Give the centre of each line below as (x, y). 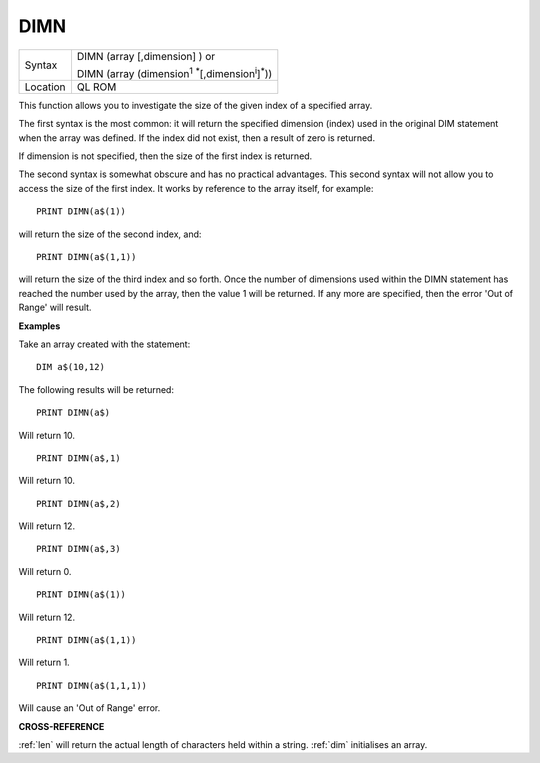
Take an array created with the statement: (104, 344)
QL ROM (96, 87)
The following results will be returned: (96, 389)
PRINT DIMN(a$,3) (78, 549)
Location (45, 87)
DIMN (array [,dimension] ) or (146, 56)
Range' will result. (55, 307)
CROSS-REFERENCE (61, 726)
